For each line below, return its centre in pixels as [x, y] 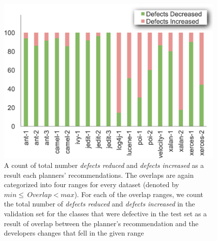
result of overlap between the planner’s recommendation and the [101, 223]
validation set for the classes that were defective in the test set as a [106, 214]
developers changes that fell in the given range [74, 233]
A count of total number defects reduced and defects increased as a [104, 165]
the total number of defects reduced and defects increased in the [100, 204]
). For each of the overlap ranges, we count [139, 194]
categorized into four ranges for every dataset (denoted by [92, 184]
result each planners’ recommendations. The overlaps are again [99, 175]
